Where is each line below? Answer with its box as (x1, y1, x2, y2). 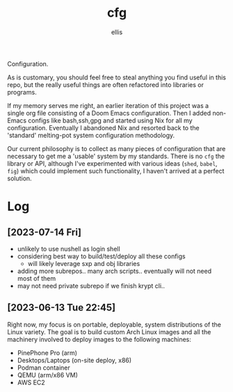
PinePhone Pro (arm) (17, 348, 78, 356)
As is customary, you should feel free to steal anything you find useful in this (7, 73, 226, 81)
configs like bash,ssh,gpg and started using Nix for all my (27, 116, 193, 125)
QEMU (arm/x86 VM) (17, 370, 79, 379)
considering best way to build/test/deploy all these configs (17, 252, 186, 260)
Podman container (17, 363, 71, 372)
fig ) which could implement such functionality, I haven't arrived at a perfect (7, 166, 225, 175)
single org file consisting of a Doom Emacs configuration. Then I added (7, 109, 211, 117)
